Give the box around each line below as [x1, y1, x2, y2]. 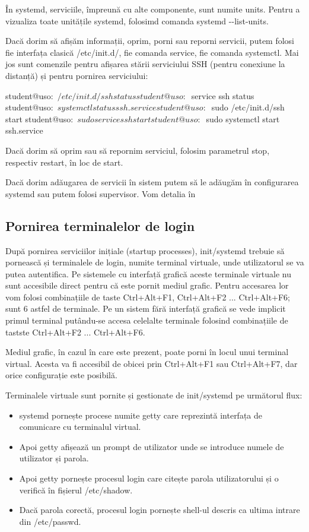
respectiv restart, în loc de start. [5, 156, 123, 168]
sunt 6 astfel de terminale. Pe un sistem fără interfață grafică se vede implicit [5, 302, 286, 315]
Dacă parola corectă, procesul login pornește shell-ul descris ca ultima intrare [19, 503, 300, 516]
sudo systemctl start [206, 112, 280, 125]
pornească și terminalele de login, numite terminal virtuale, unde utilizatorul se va [5, 256, 304, 268]
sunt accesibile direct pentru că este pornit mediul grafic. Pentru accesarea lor [5, 279, 289, 292]
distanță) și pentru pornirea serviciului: [5, 69, 148, 81]
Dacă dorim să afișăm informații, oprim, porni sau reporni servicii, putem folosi [5, 34, 295, 47]
